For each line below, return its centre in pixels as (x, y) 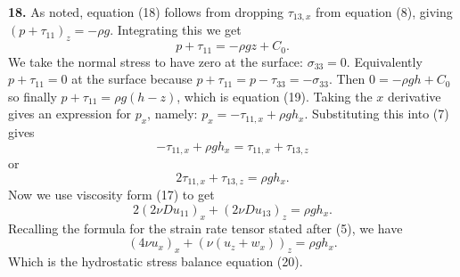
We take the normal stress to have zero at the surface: (156, 61)
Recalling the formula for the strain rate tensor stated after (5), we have (205, 228)
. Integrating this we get (176, 30)
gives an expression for (70, 114)
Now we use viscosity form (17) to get (111, 195)
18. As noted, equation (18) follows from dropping (146, 12)
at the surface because (132, 79)
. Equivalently (384, 61)
